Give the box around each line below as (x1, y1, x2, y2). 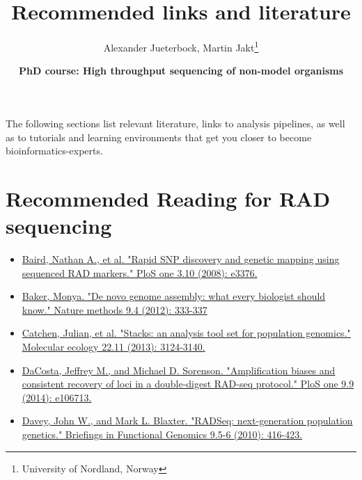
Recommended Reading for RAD (6, 184, 331, 212)
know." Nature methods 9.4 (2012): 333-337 (22, 302, 207, 317)
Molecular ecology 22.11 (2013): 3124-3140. (22, 339, 205, 354)
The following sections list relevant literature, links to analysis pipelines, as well (6, 115, 345, 130)
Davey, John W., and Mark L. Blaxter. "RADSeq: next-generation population (22, 413, 353, 428)
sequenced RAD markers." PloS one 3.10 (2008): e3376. (22, 265, 258, 280)
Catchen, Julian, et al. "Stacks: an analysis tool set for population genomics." (22, 326, 351, 340)
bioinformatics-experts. (6, 143, 103, 158)
